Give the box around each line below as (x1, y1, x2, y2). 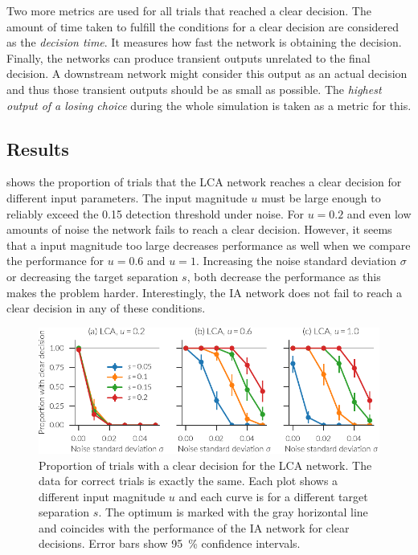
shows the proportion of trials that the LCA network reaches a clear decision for (6, 173, 402, 190)
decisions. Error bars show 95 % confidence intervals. (39, 535, 301, 552)
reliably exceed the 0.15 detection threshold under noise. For (6, 205, 304, 222)
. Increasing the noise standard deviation (195, 252, 397, 269)
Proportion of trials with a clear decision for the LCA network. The (39, 456, 372, 473)
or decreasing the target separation (6, 267, 178, 284)
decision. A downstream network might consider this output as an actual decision (6, 65, 408, 82)
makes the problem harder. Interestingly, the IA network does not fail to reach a (6, 284, 403, 300)
